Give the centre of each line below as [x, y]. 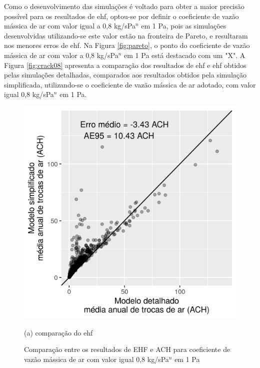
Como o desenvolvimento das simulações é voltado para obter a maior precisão [124, 6]
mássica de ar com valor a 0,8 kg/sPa [61, 55]
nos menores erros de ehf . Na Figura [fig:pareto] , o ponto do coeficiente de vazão [127, 45]
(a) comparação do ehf [58, 332]
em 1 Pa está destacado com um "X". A [185, 55]
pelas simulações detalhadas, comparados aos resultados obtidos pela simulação [125, 75]
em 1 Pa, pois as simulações [184, 26]
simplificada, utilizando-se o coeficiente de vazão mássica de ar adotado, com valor [130, 84]
